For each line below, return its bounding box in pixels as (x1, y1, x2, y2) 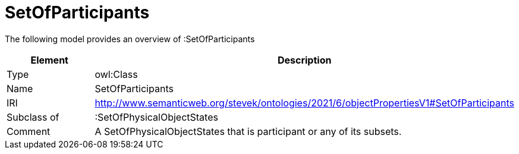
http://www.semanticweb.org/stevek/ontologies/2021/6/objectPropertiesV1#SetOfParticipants (95, 96, 514, 109)
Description (277, 54, 332, 66)
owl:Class (95, 68, 138, 80)
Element (30, 54, 68, 66)
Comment (7, 125, 51, 137)
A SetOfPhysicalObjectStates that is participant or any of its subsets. (95, 125, 402, 137)
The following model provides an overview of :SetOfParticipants (5, 33, 255, 44)
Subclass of (7, 111, 59, 123)
